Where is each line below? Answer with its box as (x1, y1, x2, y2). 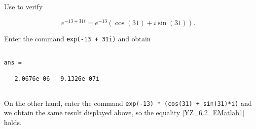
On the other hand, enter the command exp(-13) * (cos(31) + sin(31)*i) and (4, 97, 252, 108)
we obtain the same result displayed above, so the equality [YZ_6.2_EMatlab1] (4, 107, 245, 118)
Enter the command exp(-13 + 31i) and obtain (4, 33, 151, 43)
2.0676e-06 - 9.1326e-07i (14, 75, 100, 83)
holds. (4, 117, 22, 127)
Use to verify (4, 1, 43, 11)
